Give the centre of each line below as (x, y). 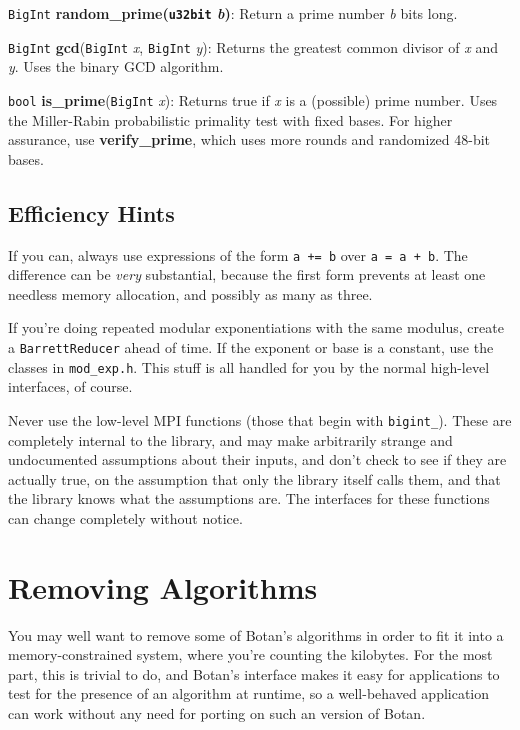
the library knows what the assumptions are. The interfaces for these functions (249, 498)
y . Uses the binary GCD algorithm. (116, 66)
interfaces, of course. (70, 386)
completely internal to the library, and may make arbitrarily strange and (230, 439)
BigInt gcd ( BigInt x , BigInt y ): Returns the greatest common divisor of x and (253, 46)
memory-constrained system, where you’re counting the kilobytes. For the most (250, 654)
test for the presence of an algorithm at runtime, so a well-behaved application (249, 693)
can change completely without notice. (125, 517)
